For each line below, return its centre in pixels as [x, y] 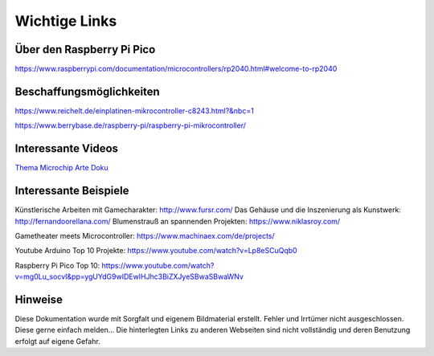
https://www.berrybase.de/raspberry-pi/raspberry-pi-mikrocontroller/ [131, 125]
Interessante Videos [67, 149]
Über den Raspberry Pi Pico [85, 49]
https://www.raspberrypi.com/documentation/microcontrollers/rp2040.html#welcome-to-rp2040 [176, 69]
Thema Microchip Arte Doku [61, 168]
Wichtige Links [66, 21]
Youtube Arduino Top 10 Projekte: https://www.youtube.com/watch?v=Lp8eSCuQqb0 [156, 251]
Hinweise [39, 299]
